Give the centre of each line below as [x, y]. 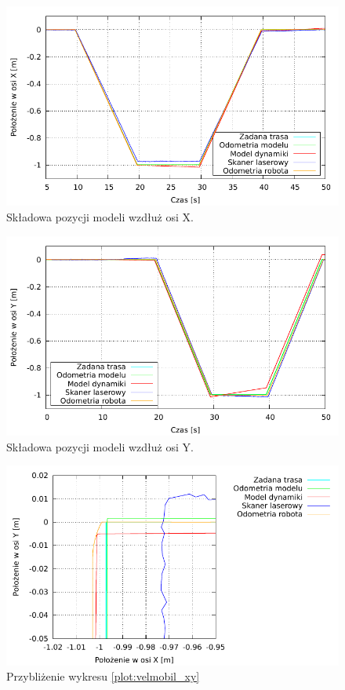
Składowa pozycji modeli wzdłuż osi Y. [100, 446]
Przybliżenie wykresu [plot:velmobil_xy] [103, 676]
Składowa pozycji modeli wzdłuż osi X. [100, 216]
